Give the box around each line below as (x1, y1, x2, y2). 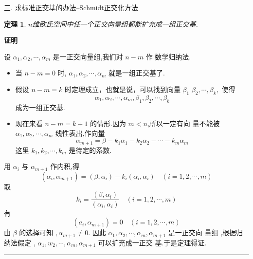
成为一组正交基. (15, 102, 65, 112)
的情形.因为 (90, 118, 126, 129)
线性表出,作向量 (55, 128, 105, 138)
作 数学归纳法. (145, 51, 191, 61)
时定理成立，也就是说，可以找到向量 (64, 84, 181, 94)
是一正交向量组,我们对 (53, 51, 123, 61)
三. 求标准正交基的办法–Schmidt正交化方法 (4, 2, 138, 12)
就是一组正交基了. (108, 68, 165, 78)
